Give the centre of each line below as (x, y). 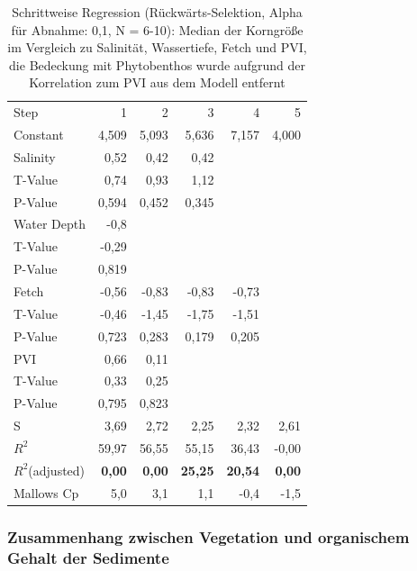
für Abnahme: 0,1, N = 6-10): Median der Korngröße (157, 29)
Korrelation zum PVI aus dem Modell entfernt (157, 82)
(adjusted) (57, 470)
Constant (39, 135)
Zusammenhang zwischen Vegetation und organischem (208, 536)
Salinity (35, 156)
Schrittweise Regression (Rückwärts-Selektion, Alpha (157, 12)
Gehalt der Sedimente (88, 557)
